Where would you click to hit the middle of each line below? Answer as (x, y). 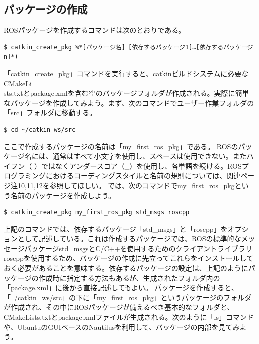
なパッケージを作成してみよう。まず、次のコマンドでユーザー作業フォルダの (129, 103)
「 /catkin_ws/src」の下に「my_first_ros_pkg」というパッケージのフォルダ (128, 297)
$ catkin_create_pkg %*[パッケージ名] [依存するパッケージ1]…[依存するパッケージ (129, 47)
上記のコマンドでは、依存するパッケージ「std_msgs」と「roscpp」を (116, 228)
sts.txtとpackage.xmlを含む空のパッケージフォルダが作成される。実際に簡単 (127, 93)
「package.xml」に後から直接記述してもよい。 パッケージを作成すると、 (121, 287)
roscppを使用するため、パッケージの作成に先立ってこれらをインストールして (129, 258)
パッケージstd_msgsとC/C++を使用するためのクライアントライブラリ (138, 248)
